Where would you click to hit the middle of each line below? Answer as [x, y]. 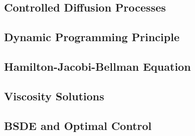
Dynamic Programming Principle [92, 37]
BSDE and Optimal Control [78, 125]
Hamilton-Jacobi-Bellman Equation [97, 66]
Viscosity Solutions [54, 96]
